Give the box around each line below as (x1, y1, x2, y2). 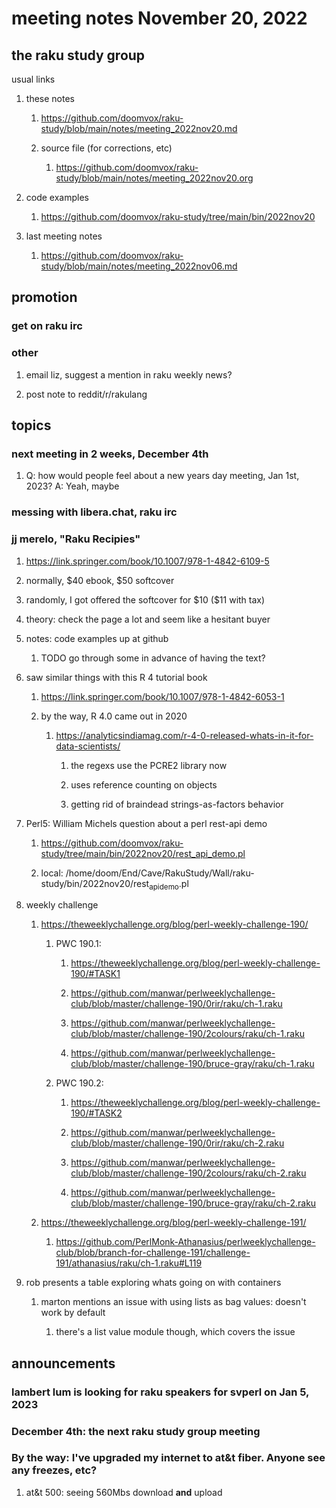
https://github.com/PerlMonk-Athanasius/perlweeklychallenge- (55, 1236, 316, 1248)
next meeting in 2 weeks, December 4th (11, 447, 209, 461)
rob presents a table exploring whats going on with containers (25, 1277, 282, 1289)
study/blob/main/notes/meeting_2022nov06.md (40, 260, 238, 272)
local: (40, 867, 64, 879)
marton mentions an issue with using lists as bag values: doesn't (40, 1296, 307, 1308)
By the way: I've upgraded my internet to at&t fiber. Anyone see (11, 1451, 326, 1465)
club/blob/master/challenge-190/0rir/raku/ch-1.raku (70, 998, 283, 1010)
